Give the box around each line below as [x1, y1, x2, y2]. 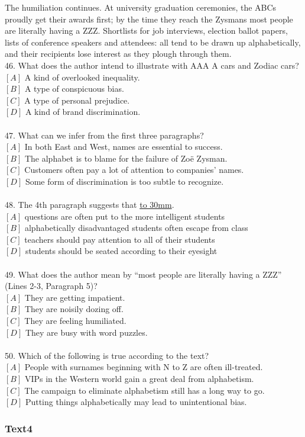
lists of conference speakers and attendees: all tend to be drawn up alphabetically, [5, 36, 301, 48]
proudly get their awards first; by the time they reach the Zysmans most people [5, 12, 293, 25]
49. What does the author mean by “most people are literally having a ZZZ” [5, 268, 282, 280]
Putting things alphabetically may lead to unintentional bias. [25, 396, 247, 408]
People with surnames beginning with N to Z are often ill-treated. [24, 361, 263, 373]
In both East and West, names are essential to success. [24, 140, 223, 153]
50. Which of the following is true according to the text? [5, 349, 209, 361]
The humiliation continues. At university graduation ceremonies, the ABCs [5, 1, 277, 13]
